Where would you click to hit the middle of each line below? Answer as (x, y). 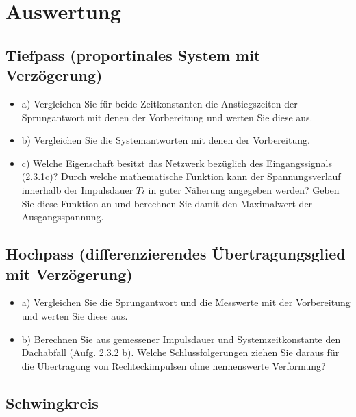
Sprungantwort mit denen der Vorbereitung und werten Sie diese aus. (167, 117)
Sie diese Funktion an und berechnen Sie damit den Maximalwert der (167, 203)
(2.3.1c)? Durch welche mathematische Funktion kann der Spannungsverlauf (181, 176)
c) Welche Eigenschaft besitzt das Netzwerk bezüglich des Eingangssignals (177, 163)
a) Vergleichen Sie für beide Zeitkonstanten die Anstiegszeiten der (160, 103)
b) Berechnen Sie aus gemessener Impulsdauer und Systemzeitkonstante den (181, 339)
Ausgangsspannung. (63, 217)
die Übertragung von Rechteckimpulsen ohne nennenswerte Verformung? (174, 365)
